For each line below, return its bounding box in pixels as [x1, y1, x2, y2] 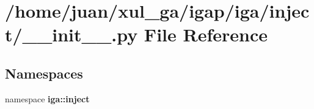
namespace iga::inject [5, 92, 90, 105]
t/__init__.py [5, 22, 138, 47]
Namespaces [5, 63, 83, 82]
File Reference [144, 22, 268, 47]
